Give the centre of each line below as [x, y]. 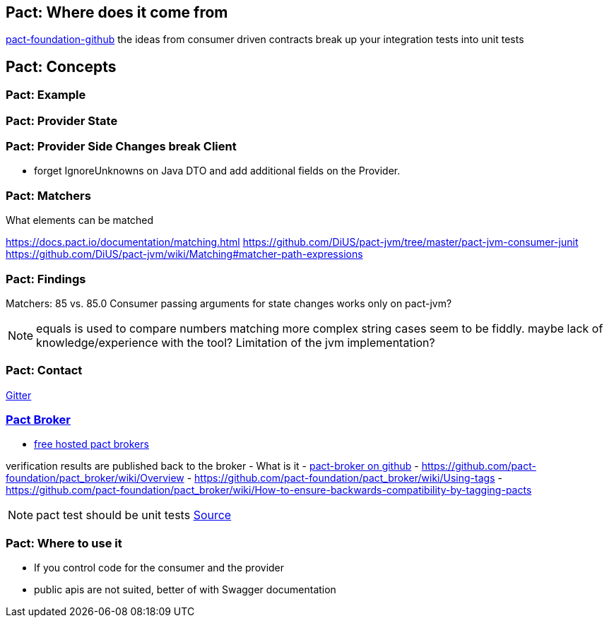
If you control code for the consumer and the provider [159, 568]
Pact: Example [46, 95]
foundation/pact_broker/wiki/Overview [95, 478]
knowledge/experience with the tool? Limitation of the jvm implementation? [236, 342]
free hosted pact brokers [91, 444]
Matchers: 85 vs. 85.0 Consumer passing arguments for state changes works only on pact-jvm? [229, 303]
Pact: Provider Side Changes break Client [121, 147]
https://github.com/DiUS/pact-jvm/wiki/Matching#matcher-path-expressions [184, 254]
